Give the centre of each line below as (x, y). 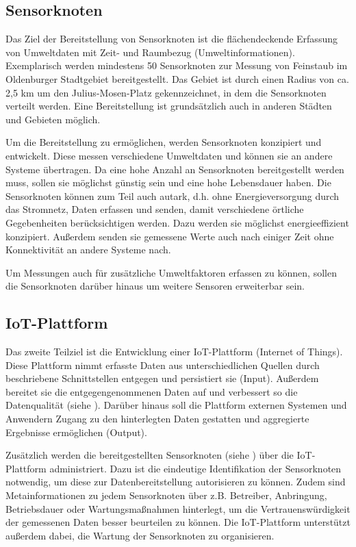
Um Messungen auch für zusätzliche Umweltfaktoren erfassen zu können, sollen (171, 272)
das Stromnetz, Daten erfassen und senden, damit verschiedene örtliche (155, 209)
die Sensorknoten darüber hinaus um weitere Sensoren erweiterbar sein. (155, 286)
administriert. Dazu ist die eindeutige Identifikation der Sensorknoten (195, 468)
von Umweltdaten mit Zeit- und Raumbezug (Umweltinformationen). (150, 52)
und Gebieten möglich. (53, 119)
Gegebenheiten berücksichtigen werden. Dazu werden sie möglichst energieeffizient (177, 222)
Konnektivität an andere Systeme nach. (88, 250)
